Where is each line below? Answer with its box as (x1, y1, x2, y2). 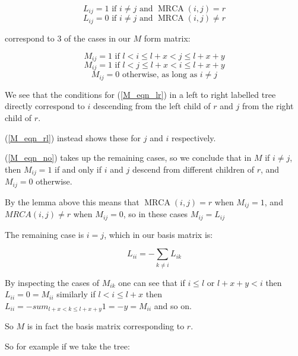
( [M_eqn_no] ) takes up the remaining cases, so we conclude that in (5, 151, 252, 164)
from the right (242, 100, 294, 112)
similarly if (56, 288, 96, 300)
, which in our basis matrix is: (104, 228, 213, 240)
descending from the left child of (93, 100, 211, 112)
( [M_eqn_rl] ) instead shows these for (5, 131, 141, 144)
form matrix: (144, 31, 191, 44)
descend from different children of (132, 163, 255, 175)
